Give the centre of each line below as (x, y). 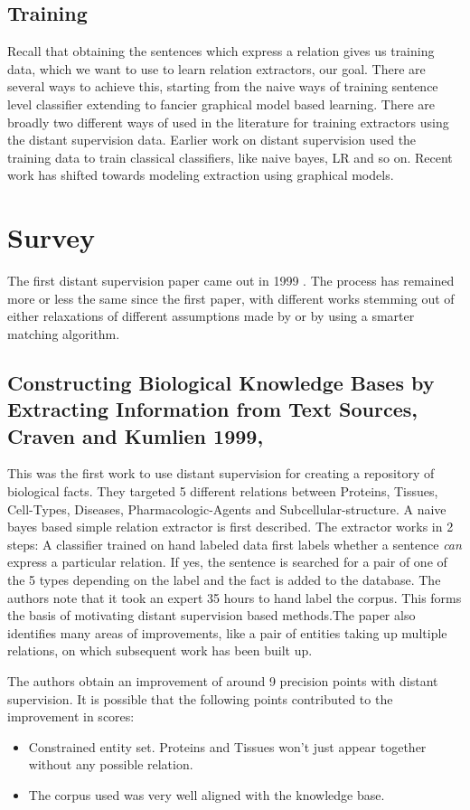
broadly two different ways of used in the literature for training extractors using (228, 122)
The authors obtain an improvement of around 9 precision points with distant (223, 680)
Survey (51, 237)
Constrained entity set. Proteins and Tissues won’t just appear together (227, 746)
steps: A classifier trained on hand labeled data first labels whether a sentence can (235, 544)
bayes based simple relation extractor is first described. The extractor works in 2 (230, 527)
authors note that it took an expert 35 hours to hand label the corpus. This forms (235, 597)
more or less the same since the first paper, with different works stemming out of (231, 298)
